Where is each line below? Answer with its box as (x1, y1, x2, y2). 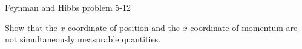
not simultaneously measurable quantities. (5, 33, 161, 45)
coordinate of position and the (68, 21, 180, 33)
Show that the (5, 21, 57, 33)
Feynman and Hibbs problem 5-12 (5, 1, 131, 13)
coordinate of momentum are (190, 21, 298, 33)
